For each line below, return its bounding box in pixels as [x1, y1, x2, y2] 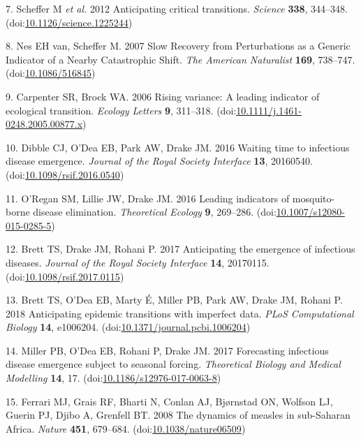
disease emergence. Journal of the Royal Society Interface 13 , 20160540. [6, 154, 313, 168]
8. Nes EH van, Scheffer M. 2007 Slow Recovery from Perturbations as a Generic [6, 38, 351, 53]
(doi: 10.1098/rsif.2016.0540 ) [6, 167, 124, 181]
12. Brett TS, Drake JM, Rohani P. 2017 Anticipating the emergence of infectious [6, 241, 355, 256]
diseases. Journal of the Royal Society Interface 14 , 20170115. [6, 255, 270, 269]
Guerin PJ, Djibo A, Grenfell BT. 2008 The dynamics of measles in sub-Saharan [6, 408, 351, 422]
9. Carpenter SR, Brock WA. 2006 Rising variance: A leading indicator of [6, 89, 320, 103]
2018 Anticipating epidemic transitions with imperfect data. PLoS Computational [6, 306, 354, 320]
